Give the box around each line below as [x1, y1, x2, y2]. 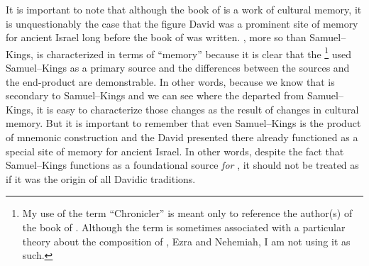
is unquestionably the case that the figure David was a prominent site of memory [6, 16, 358, 31]
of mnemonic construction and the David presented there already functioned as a [6, 130, 358, 144]
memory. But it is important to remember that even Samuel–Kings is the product [6, 116, 361, 131]
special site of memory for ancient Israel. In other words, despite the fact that [6, 143, 344, 158]
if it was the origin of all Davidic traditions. [6, 171, 196, 186]
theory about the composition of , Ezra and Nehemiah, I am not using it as [22, 233, 351, 248]
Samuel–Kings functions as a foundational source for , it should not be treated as [6, 157, 359, 172]
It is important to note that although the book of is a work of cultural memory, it [6, 2, 362, 16]
